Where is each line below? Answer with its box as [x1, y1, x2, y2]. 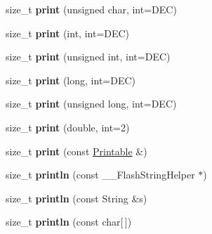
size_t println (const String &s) [6, 190, 147, 205]
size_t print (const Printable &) [6, 143, 147, 158]
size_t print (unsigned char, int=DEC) [6, 2, 177, 16]
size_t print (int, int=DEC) [6, 25, 130, 40]
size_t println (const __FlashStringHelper [6, 167, 195, 182]
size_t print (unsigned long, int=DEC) [6, 96, 177, 111]
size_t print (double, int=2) [6, 119, 130, 134]
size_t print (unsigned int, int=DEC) [6, 49, 171, 64]
